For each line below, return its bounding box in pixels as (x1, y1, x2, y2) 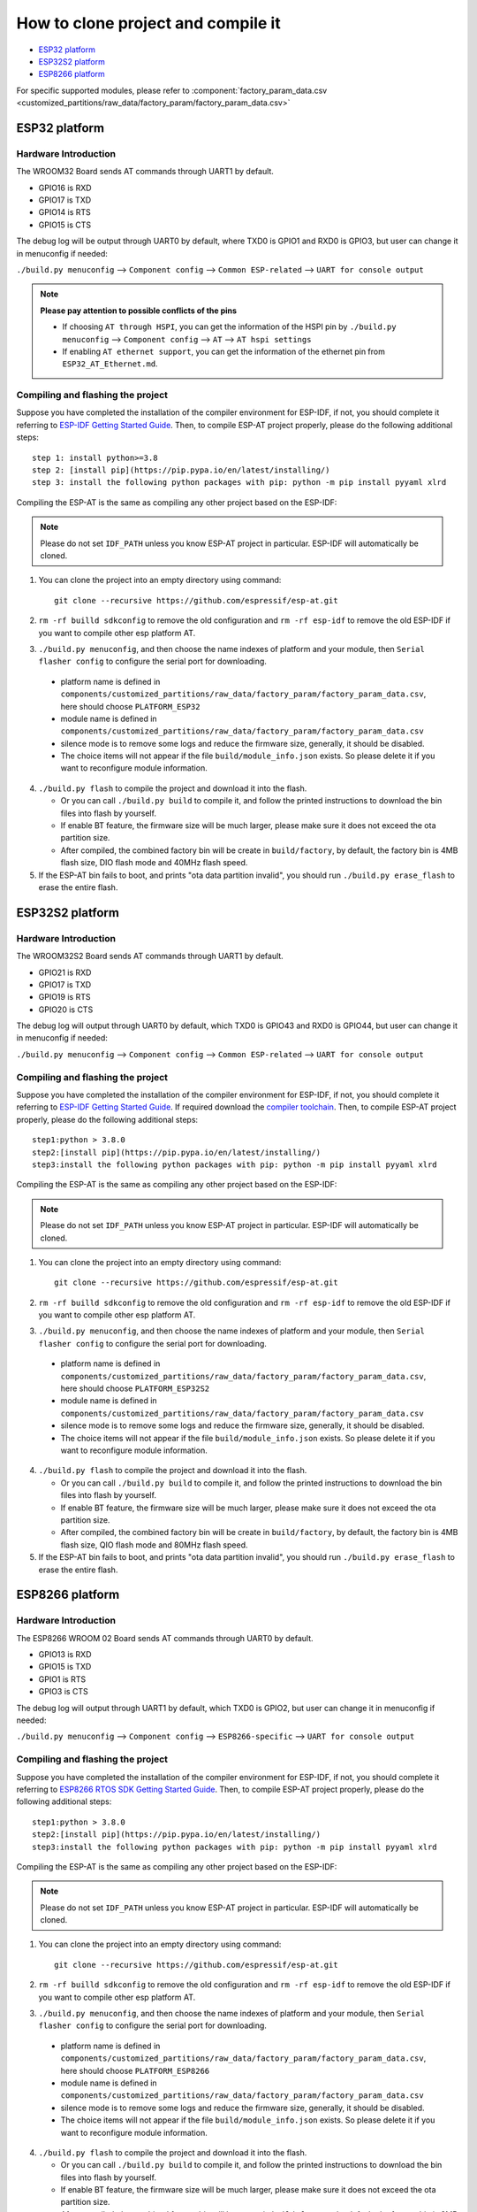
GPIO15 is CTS (38, 219, 92, 230)
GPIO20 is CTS (38, 1004, 94, 1015)
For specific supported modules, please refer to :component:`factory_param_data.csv (16, 85, 328, 96)
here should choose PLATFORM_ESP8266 (60, 2065, 210, 2076)
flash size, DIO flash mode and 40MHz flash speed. (60, 857, 248, 868)
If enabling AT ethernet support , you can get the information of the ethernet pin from (62, 346, 386, 357)
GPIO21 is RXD (38, 967, 92, 978)
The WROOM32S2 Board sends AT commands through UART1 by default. (16, 951, 284, 962)
